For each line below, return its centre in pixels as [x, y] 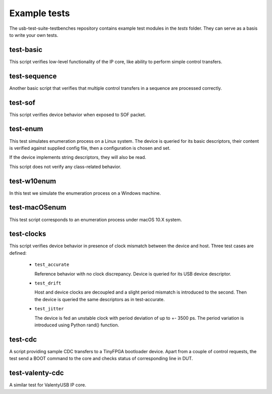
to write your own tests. [34, 35]
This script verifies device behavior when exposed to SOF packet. [78, 115]
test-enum [26, 129]
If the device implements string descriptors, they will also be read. [78, 157]
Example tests [40, 13]
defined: [18, 253]
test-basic [26, 50]
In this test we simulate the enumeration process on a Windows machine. [85, 193]
